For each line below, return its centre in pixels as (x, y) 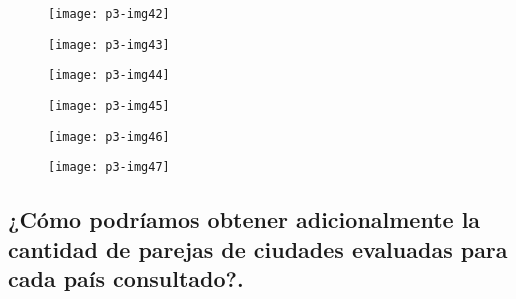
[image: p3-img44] (109, 75)
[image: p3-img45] (109, 105)
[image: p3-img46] (109, 136)
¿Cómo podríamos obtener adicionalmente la (244, 219)
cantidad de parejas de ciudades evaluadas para (258, 248)
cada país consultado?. (126, 278)
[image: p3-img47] (109, 167)
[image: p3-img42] (109, 14)
